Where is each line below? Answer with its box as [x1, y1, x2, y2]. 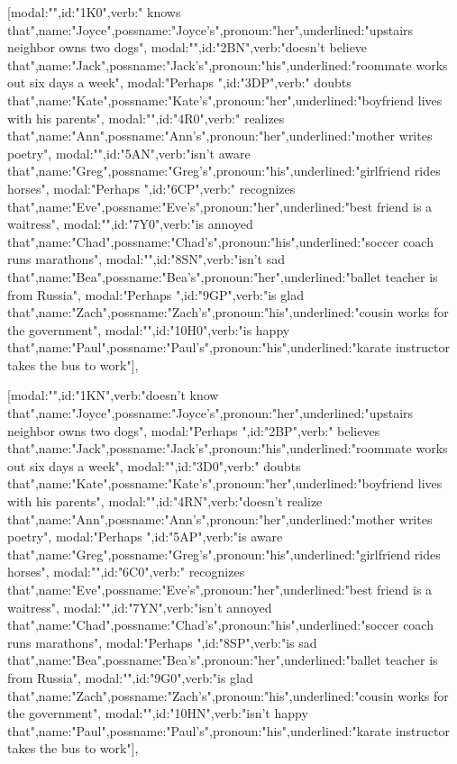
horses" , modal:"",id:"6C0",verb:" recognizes [7, 562, 245, 581]
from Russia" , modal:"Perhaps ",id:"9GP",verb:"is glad [7, 285, 304, 304]
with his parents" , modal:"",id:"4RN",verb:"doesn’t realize [7, 492, 323, 511]
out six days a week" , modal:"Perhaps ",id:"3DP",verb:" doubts [7, 73, 352, 92]
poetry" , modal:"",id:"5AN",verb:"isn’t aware [7, 143, 251, 162]
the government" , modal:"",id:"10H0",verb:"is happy [7, 320, 290, 339]
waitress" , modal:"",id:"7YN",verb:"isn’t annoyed [7, 597, 272, 616]
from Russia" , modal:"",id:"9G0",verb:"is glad [7, 668, 253, 687]
